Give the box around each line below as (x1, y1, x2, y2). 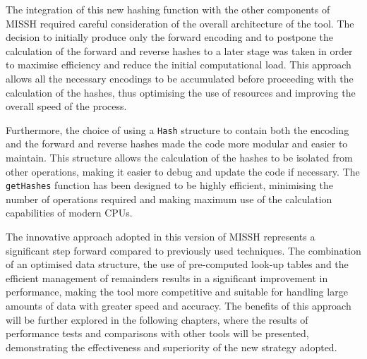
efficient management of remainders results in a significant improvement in (6, 270, 328, 285)
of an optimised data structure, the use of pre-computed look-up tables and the (6, 257, 349, 272)
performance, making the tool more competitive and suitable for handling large (6, 284, 348, 299)
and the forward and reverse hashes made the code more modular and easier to (6, 136, 348, 151)
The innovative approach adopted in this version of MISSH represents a (6, 229, 315, 244)
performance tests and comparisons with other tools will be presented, (6, 326, 309, 341)
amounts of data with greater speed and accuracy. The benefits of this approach (6, 298, 351, 312)
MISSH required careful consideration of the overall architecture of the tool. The (6, 16, 354, 30)
